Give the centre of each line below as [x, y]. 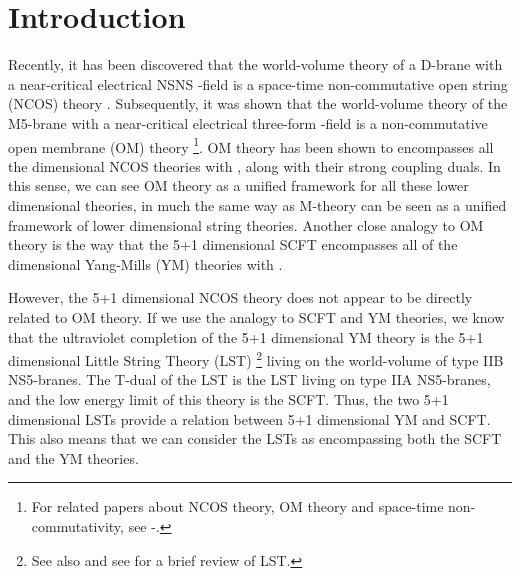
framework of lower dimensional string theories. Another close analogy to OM [246, 224]
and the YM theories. [73, 457]
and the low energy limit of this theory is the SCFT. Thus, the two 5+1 [228, 398]
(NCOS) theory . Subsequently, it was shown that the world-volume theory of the [258, 103]
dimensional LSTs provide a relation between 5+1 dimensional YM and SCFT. [249, 418]
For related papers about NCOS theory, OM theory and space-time [237, 506]
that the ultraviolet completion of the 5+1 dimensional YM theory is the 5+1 [246, 336]
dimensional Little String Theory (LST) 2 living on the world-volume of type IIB [256, 358]
